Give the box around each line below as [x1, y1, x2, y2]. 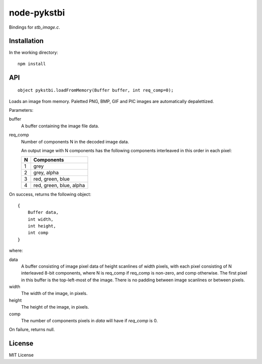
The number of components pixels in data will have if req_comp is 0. [21, 318, 158, 324]
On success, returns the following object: [9, 191, 92, 197]
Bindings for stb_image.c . [9, 24, 60, 30]
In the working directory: [9, 50, 58, 55]
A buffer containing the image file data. [21, 123, 99, 129]
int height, [27, 223, 56, 228]
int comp [27, 230, 49, 236]
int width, [27, 216, 54, 222]
